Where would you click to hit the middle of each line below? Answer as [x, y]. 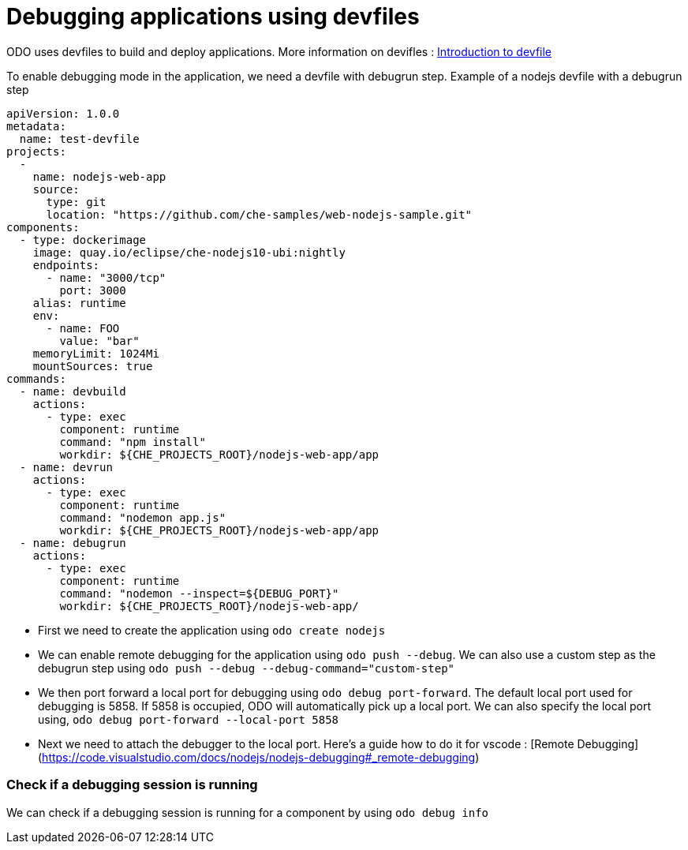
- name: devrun [66, 467]
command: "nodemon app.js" [143, 517]
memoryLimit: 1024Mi [96, 353]
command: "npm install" [133, 442]
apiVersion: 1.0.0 [63, 113]
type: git [76, 202]
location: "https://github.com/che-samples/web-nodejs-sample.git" [259, 214]
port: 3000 [93, 290]
